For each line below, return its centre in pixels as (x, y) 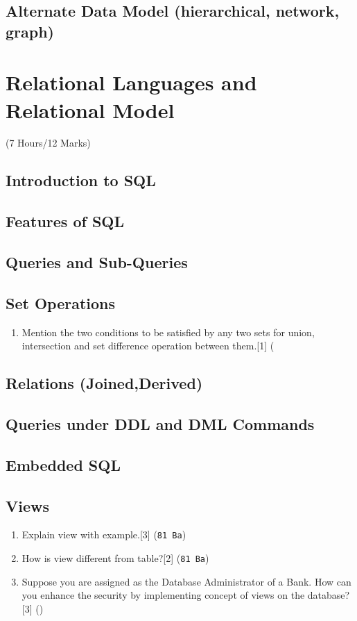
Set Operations (61, 303)
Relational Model (90, 109)
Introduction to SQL (81, 180)
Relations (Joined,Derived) (104, 383)
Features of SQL (65, 221)
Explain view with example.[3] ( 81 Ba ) (104, 535)
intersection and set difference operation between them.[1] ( (148, 346)
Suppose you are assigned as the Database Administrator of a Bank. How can (186, 581)
